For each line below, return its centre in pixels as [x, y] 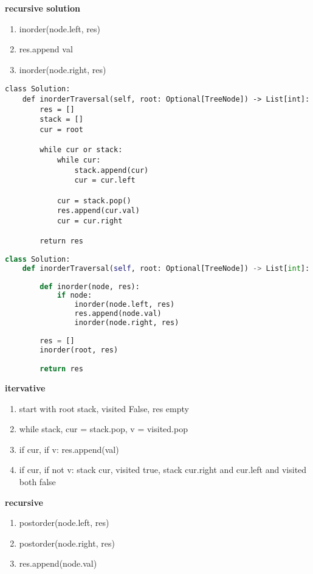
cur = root [61, 130]
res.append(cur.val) [98, 211]
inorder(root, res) [79, 350]
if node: [74, 296]
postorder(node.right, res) [67, 543]
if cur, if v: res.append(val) [69, 449]
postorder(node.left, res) [64, 523]
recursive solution [43, 8]
